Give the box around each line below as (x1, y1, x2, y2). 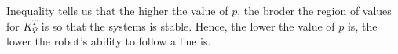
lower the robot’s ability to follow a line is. (6, 33, 211, 49)
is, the (347, 17, 378, 34)
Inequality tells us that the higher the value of (6, 2, 228, 18)
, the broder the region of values (237, 2, 392, 18)
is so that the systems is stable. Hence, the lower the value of (41, 17, 335, 34)
